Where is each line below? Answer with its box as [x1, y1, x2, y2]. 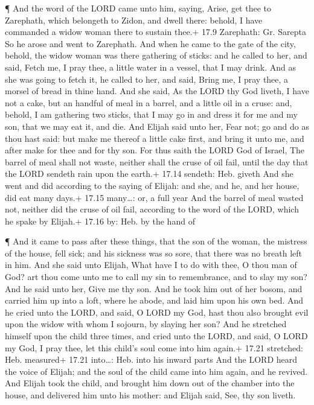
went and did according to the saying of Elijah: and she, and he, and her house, [5, 179, 300, 191]
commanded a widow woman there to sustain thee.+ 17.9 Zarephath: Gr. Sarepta [5, 25, 306, 38]
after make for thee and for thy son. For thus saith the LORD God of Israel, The [5, 144, 305, 156]
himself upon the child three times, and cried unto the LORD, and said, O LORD [5, 330, 308, 342]
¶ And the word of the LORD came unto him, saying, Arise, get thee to [5, 2, 271, 14]
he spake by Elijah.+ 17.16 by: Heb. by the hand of [5, 214, 195, 227]
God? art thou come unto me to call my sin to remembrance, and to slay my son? [5, 270, 307, 283]
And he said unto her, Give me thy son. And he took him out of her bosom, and [5, 282, 303, 295]
